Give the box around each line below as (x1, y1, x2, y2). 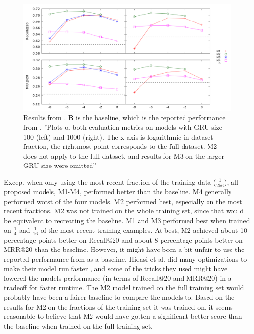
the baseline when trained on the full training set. (4, 320, 153, 331)
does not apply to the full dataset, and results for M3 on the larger (23, 150, 224, 161)
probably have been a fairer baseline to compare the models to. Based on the (4, 292, 235, 302)
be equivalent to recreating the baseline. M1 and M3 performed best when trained (4, 215, 250, 226)
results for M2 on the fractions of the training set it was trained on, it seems (4, 301, 233, 312)
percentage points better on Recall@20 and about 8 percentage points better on (4, 234, 243, 245)
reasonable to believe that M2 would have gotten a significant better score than (4, 311, 242, 321)
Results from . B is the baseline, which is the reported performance (23, 112, 226, 123)
